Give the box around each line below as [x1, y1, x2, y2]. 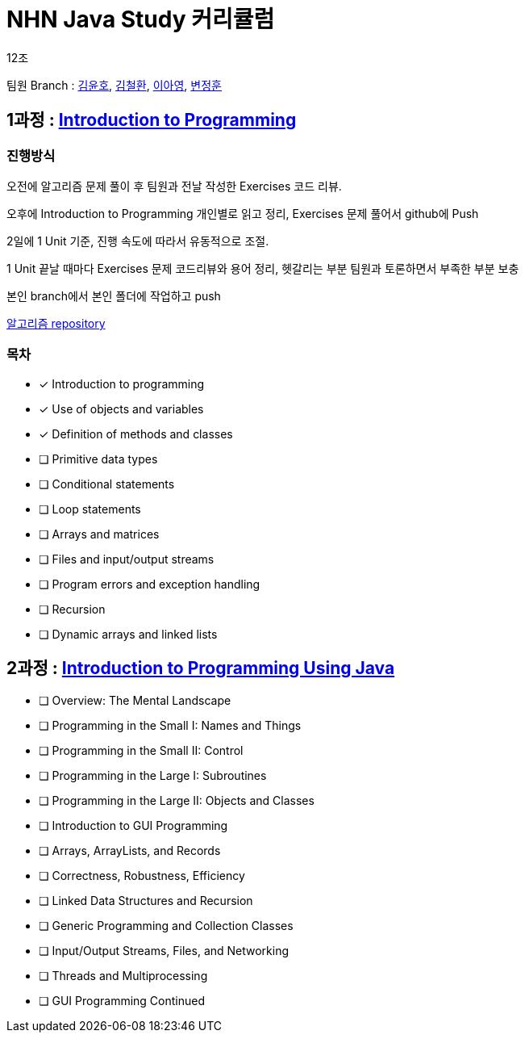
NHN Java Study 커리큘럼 [6, 6, 275, 33]
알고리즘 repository [6, 316, 106, 330]
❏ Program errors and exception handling [39, 576, 260, 591]
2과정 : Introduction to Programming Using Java [6, 658, 395, 679]
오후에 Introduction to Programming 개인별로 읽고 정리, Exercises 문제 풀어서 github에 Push [6, 206, 479, 220]
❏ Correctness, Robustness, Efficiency [39, 868, 245, 882]
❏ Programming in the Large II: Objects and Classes [39, 793, 315, 807]
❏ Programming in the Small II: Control [39, 743, 244, 757]
